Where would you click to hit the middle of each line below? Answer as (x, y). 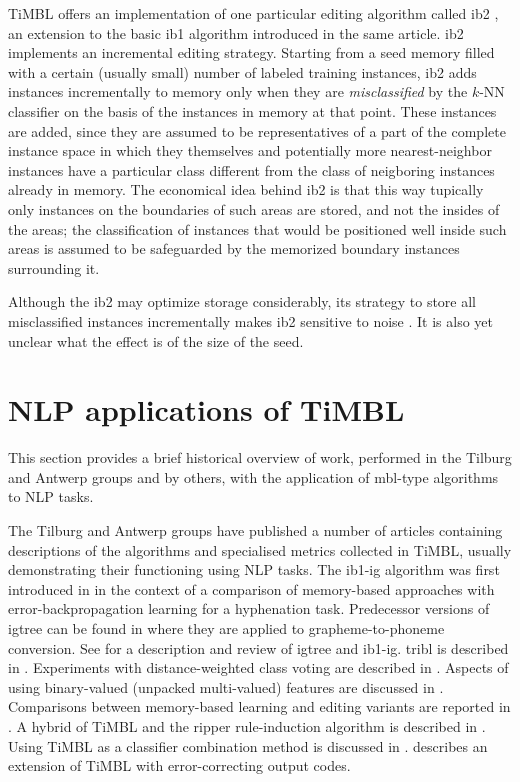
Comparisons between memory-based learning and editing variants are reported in (259, 706)
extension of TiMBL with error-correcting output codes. (179, 765)
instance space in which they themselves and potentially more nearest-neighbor (250, 150)
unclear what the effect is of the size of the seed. (156, 340)
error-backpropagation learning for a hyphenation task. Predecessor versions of (249, 608)
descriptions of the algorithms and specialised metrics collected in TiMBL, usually (260, 549)
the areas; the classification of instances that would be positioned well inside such (257, 228)
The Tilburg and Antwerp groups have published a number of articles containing (255, 530)
